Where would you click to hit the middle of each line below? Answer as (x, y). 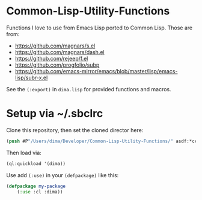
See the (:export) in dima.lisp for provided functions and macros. (89, 89)
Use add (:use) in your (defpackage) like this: (63, 175)
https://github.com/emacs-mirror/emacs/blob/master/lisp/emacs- (96, 71)
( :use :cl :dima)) (40, 192)
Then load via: (24, 153)
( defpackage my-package (36, 186)
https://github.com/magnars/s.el (55, 46)
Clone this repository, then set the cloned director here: (75, 130)
